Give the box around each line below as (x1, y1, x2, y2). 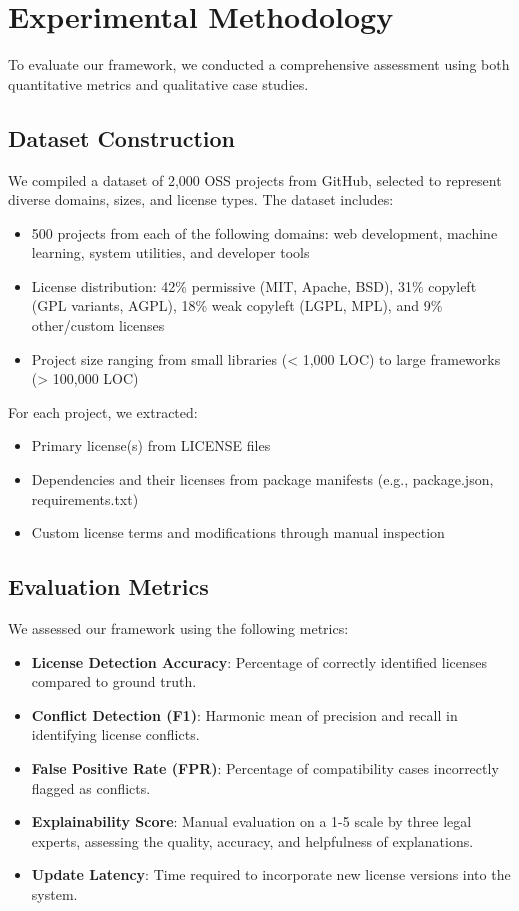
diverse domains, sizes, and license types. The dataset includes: (8, 189, 394, 210)
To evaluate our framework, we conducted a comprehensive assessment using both (8, 54, 510, 75)
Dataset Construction (8, 122, 235, 153)
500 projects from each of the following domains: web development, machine (31, 222, 498, 243)
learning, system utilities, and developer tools (31, 242, 310, 263)
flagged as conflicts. (31, 777, 151, 798)
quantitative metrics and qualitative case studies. (8, 73, 309, 94)
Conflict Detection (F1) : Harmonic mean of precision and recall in (31, 704, 458, 725)
